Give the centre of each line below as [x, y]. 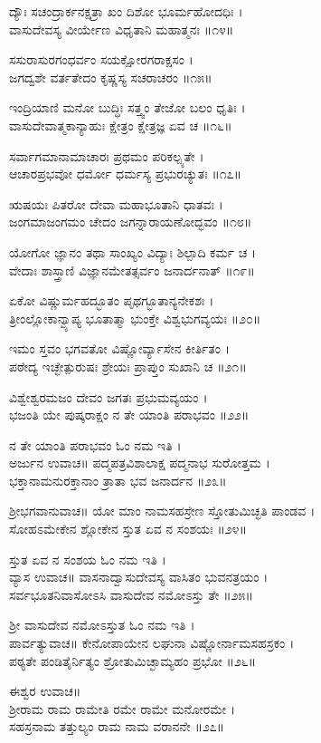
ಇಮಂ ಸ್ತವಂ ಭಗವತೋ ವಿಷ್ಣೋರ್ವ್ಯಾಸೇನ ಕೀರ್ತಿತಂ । [119, 348]
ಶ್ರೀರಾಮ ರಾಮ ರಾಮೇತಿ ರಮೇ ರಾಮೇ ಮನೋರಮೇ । [123, 708]
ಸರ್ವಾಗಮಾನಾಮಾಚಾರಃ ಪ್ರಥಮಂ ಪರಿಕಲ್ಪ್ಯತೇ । [107, 155]
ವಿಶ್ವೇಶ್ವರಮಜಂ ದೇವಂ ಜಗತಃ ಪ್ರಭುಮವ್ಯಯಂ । [109, 396]
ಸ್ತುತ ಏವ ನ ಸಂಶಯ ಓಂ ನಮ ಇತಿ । [88, 559]
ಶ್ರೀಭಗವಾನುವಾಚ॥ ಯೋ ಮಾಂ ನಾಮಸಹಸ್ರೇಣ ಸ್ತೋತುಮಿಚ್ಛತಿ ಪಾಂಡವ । [162, 511]
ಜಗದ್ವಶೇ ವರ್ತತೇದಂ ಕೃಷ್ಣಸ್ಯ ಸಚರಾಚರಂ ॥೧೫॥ [111, 77]
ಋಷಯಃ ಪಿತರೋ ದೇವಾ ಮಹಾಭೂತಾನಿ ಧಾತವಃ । [116, 203]
